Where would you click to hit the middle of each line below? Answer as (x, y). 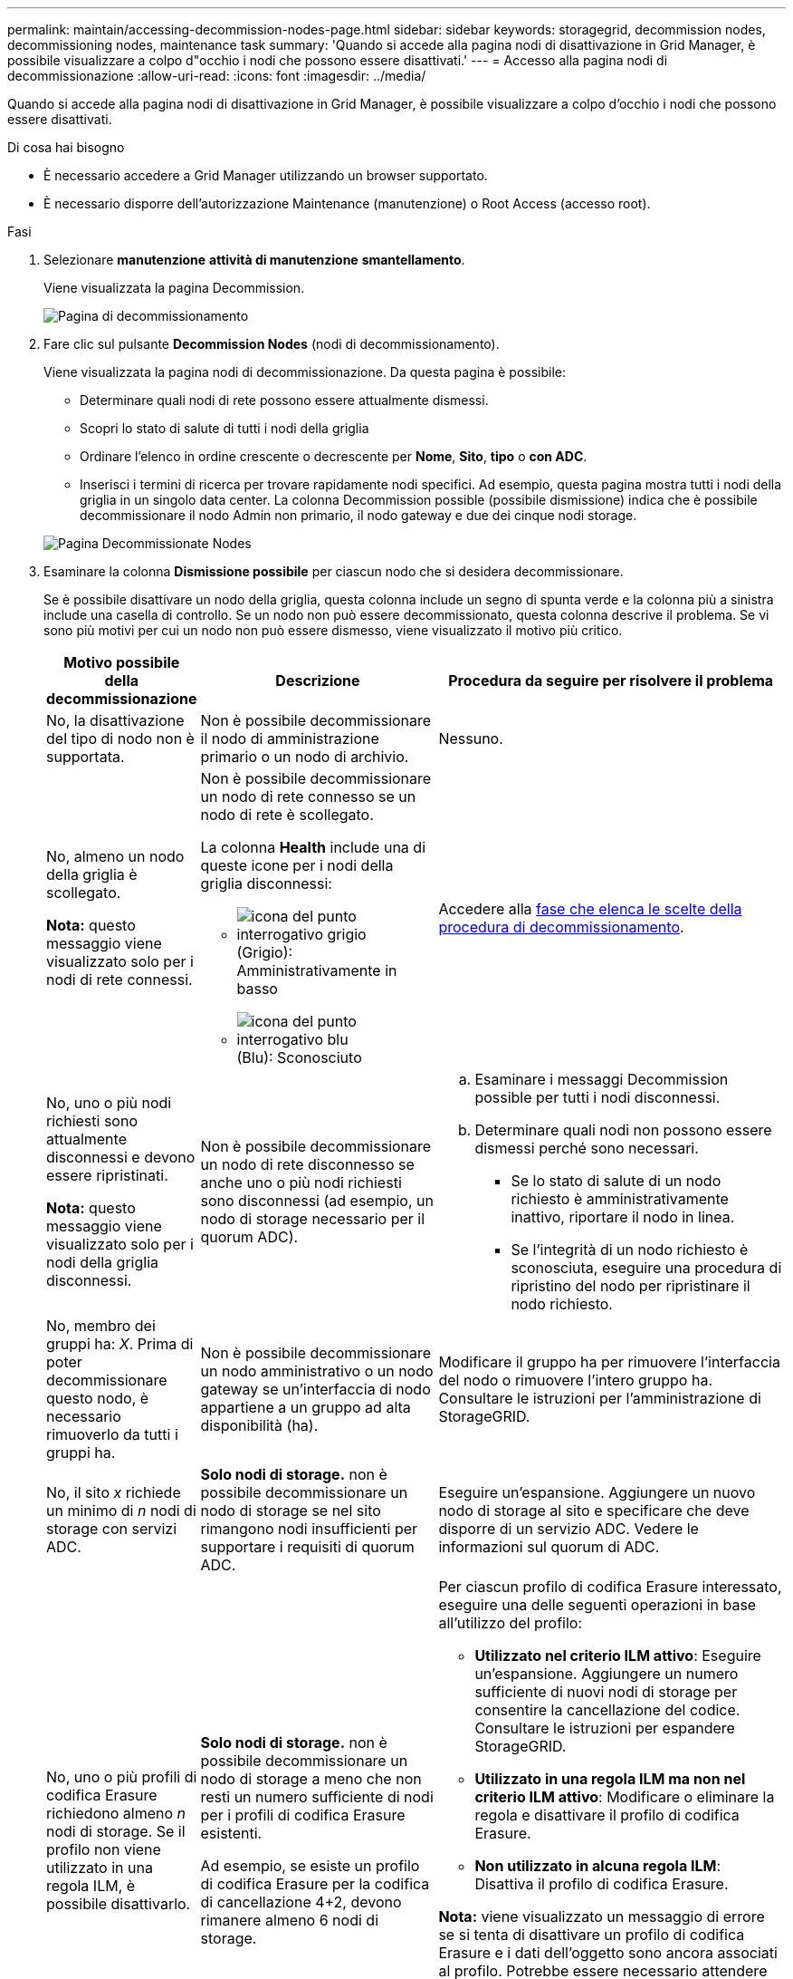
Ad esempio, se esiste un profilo (310, 1866)
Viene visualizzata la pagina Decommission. (174, 288)
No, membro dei (101, 1326)
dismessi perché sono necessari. (587, 1148)
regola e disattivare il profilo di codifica (607, 1815)
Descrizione (318, 681)
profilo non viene (104, 1849)
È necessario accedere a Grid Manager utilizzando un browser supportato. (266, 175)
